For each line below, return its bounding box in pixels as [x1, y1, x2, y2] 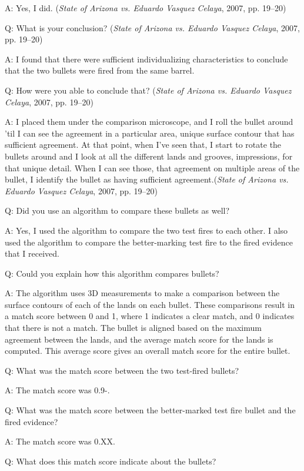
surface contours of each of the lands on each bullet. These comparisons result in [5, 298, 295, 310]
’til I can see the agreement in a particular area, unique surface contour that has [5, 127, 295, 139]
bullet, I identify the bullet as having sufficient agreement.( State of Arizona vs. [5, 173, 289, 185]
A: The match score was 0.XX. [5, 435, 115, 447]
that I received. [5, 247, 59, 260]
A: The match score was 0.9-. [5, 384, 110, 396]
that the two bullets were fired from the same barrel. [5, 64, 195, 77]
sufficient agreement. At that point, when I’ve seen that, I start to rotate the [5, 138, 282, 151]
